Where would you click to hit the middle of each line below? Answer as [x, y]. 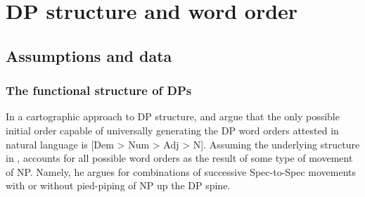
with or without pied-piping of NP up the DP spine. [118, 185]
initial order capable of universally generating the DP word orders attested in [172, 130]
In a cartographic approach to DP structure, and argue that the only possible [173, 116]
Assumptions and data [89, 55]
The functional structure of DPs [99, 90]
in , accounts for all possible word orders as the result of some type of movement [179, 158]
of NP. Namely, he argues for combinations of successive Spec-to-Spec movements [181, 171]
